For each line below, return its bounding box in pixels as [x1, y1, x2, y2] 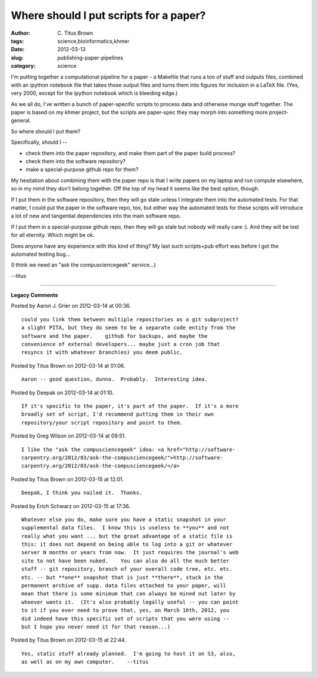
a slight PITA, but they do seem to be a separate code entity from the [21, 324, 236, 331]
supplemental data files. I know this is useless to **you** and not [21, 525, 230, 531]
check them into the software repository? [25, 158, 126, 165]
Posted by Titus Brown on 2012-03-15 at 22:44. [11, 637, 127, 644]
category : [11, 62, 36, 70]
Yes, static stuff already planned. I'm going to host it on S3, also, [21, 650, 236, 657]
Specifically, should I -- [11, 139, 68, 146]
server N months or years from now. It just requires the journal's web [21, 549, 239, 556]
